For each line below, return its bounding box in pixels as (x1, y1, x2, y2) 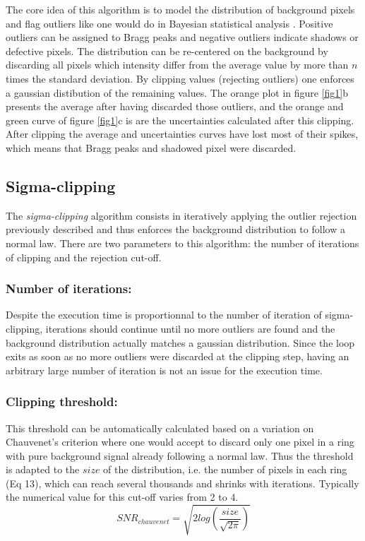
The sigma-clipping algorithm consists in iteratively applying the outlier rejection (6, 208, 357, 222)
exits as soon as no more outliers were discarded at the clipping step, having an (6, 349, 349, 364)
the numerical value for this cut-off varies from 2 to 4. (6, 489, 239, 504)
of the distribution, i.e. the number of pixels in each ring (103, 462, 347, 477)
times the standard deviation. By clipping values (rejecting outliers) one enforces (6, 71, 354, 85)
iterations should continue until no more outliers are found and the (45, 321, 335, 335)
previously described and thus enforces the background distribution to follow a (6, 222, 345, 237)
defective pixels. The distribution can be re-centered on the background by (6, 43, 328, 58)
